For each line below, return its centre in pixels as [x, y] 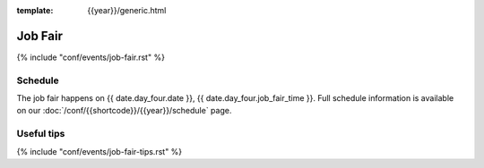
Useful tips [41, 134]
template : [35, 10]
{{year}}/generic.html [127, 10]
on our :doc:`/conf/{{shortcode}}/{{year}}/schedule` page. [124, 111]
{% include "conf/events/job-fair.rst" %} [91, 57]
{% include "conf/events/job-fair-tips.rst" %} [99, 151]
